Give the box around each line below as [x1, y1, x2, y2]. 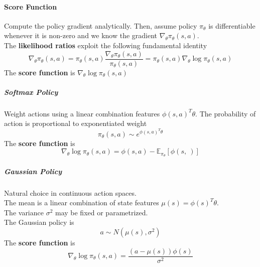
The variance [4, 207, 44, 217]
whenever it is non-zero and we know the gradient [4, 30, 158, 41]
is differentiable [208, 20, 255, 31]
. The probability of [195, 108, 256, 118]
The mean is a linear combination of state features [4, 197, 159, 208]
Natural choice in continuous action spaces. [4, 187, 137, 198]
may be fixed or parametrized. [55, 207, 148, 217]
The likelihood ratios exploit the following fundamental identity [4, 40, 207, 50]
